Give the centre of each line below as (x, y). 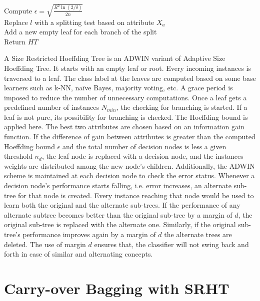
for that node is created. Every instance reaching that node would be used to (136, 195)
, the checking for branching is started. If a (182, 107)
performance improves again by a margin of (89, 234)
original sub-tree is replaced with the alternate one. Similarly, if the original (120, 224)
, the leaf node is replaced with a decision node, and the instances (142, 156)
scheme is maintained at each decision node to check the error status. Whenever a (129, 175)
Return (15, 41)
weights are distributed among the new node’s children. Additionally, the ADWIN (129, 165)
